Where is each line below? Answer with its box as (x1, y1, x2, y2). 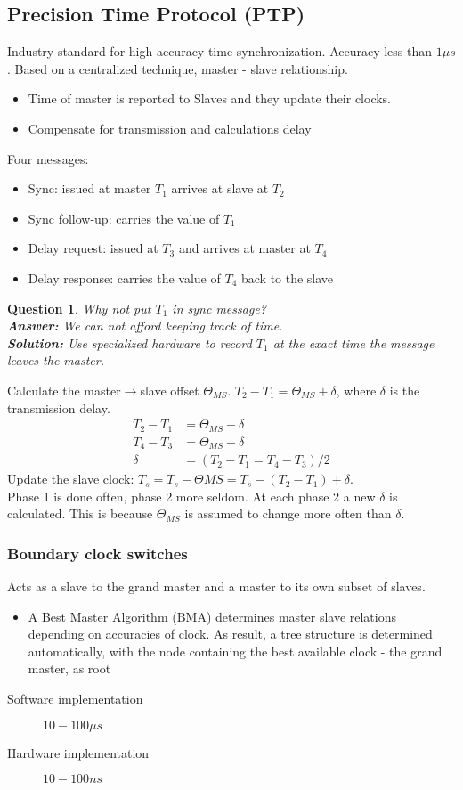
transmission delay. (7, 398, 110, 417)
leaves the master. (7, 351, 104, 370)
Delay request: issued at (28, 239, 158, 257)
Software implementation (7, 689, 143, 708)
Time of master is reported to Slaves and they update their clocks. (28, 89, 392, 108)
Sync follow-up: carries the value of (28, 208, 220, 227)
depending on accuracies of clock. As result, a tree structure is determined (28, 624, 433, 643)
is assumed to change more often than (184, 504, 392, 523)
